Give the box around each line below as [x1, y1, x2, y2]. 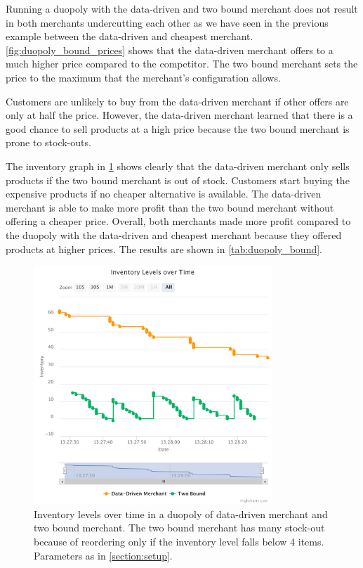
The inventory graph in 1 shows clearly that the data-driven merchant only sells [6, 158, 350, 173]
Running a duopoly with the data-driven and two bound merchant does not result [6, 1, 358, 15]
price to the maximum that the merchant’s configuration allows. [6, 70, 281, 84]
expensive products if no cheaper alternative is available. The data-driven [6, 186, 322, 201]
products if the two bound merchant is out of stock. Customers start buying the [6, 172, 350, 187]
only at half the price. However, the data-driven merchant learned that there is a [6, 108, 353, 122]
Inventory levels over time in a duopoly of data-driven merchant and [34, 506, 328, 521]
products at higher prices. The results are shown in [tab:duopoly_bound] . [6, 241, 323, 256]
